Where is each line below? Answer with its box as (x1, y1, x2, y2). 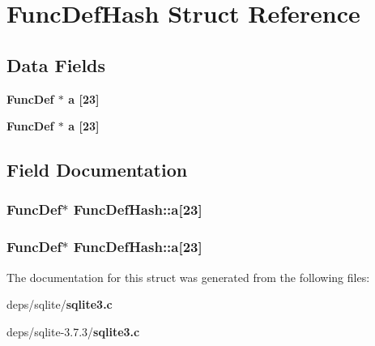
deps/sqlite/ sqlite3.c (6, 296, 113, 313)
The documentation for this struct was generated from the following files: (6, 268, 370, 285)
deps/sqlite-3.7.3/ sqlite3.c (6, 323, 140, 340)
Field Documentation (6, 157, 188, 182)
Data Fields (6, 52, 106, 77)
